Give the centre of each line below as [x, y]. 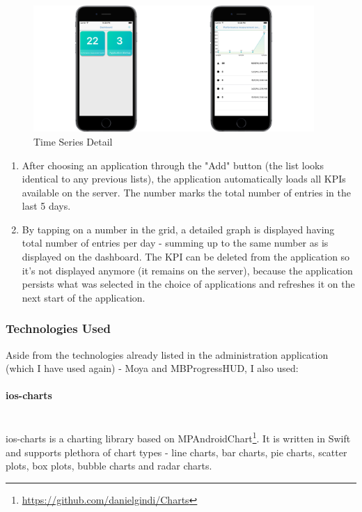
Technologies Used [58, 328]
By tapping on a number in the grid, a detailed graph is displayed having [178, 229]
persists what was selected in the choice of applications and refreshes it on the [188, 284]
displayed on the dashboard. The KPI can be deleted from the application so [186, 257]
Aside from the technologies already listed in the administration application [167, 354]
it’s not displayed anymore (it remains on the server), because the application [187, 270]
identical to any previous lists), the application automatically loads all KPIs [184, 179]
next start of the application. [84, 297]
